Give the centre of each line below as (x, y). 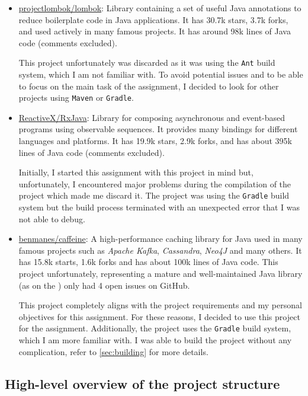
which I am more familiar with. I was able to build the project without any (155, 340)
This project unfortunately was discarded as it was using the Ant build (147, 63)
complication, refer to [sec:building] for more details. (113, 351)
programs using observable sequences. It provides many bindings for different (158, 129)
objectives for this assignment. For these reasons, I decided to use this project (159, 316)
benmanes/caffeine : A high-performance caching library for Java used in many (161, 239)
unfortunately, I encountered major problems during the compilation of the (155, 183)
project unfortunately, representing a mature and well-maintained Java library (161, 274)
